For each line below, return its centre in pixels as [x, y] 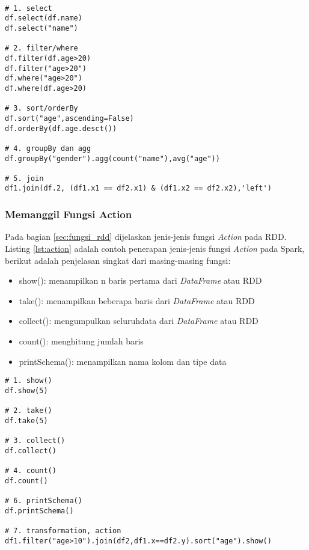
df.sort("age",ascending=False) [69, 118]
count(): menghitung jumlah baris [81, 341]
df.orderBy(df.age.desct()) [61, 128]
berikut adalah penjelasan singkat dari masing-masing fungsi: [118, 260]
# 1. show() [29, 381]
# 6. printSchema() [44, 500]
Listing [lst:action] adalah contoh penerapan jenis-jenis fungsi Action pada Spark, [155, 248]
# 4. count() [31, 471]
